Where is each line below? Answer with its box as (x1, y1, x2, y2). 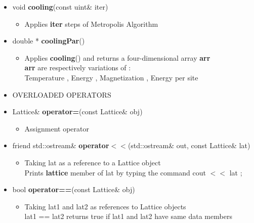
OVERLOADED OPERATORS (12, 89, 111, 100)
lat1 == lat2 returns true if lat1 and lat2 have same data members (24, 211, 232, 221)
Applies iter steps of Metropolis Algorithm (24, 18, 158, 29)
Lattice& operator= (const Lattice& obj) (12, 106, 143, 117)
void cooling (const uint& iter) (12, 2, 108, 12)
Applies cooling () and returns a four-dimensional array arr (24, 52, 210, 63)
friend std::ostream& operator (12, 140, 109, 151)
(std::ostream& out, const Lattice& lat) (128, 140, 250, 151)
